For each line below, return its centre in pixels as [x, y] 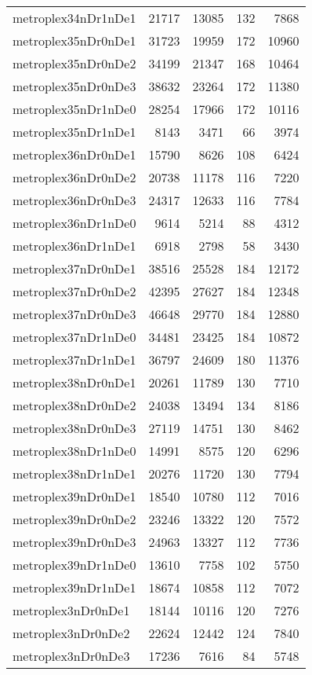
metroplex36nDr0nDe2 [74, 177]
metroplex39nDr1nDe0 [74, 565]
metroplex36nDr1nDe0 [74, 223]
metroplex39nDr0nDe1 [74, 496]
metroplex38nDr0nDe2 [74, 405]
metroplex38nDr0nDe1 [74, 382]
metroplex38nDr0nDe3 [74, 428]
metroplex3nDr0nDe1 [71, 610]
